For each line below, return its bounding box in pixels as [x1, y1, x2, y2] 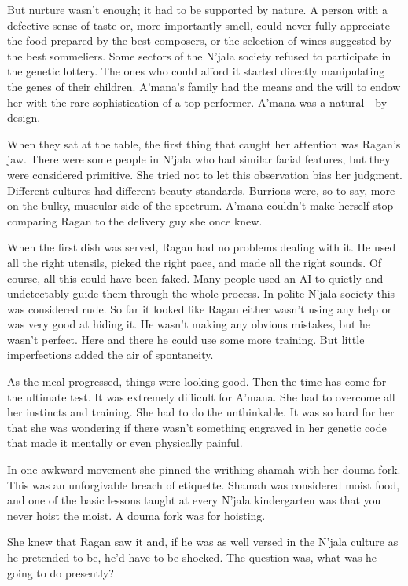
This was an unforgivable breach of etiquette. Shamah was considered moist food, [7, 476, 400, 493]
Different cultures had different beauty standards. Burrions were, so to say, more [7, 181, 395, 198]
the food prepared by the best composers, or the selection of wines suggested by [7, 32, 392, 49]
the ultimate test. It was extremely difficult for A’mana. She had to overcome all [7, 388, 395, 405]
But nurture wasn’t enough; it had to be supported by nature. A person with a [7, 2, 388, 17]
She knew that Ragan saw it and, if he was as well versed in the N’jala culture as [7, 533, 399, 550]
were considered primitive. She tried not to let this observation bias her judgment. [7, 166, 402, 182]
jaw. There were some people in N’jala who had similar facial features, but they [7, 151, 391, 167]
